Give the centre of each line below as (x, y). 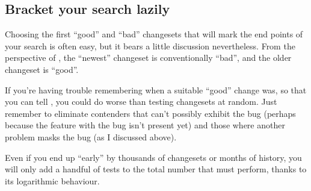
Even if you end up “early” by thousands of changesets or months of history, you (153, 157)
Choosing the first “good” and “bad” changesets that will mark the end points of (154, 34)
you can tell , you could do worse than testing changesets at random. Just (141, 102)
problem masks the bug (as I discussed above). (91, 136)
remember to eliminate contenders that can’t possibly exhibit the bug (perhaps (150, 113)
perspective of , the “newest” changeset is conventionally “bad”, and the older (148, 58)
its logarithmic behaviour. (52, 180)
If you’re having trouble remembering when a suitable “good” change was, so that (156, 89)
